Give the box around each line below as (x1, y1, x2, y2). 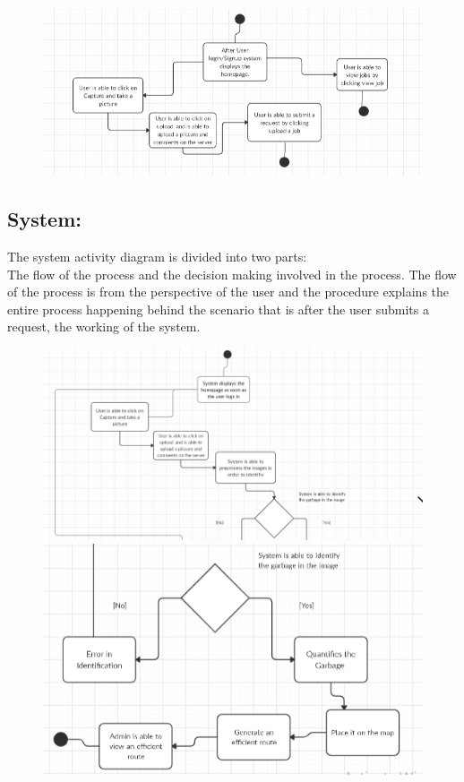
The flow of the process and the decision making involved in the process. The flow (7, 264, 457, 283)
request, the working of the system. (7, 317, 201, 336)
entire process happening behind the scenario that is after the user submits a (7, 299, 429, 318)
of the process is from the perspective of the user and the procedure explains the (7, 282, 450, 301)
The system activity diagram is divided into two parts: (7, 246, 307, 265)
